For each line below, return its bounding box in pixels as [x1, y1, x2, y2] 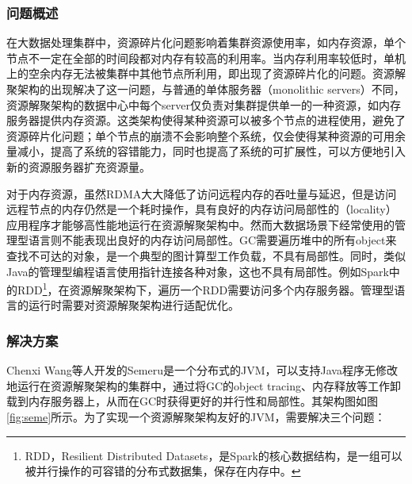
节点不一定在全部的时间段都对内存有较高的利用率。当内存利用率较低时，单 [6, 49, 395, 66]
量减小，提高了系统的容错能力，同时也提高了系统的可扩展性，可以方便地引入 [6, 143, 406, 159]
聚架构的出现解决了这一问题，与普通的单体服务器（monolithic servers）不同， [6, 81, 405, 97]
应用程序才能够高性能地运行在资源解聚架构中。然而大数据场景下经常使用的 [6, 216, 395, 232]
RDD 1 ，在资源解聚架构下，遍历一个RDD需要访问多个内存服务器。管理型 [17, 279, 395, 298]
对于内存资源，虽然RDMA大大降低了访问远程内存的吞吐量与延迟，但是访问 [6, 185, 397, 202]
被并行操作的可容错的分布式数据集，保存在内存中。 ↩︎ [25, 463, 301, 479]
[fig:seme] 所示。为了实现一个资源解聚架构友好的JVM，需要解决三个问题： [6, 408, 386, 424]
